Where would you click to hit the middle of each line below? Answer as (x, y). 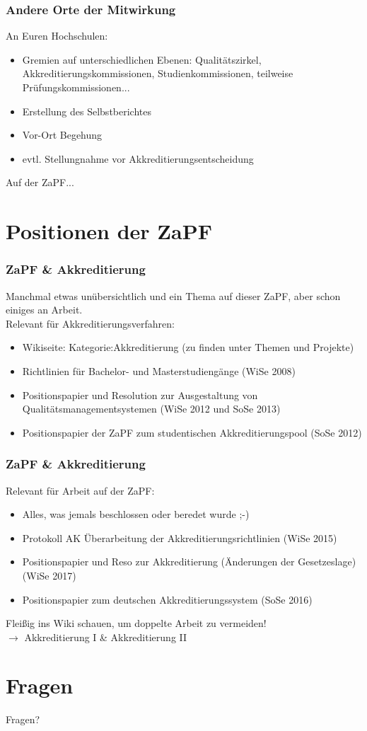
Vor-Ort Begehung (62, 135)
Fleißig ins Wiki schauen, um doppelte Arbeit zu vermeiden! (136, 623)
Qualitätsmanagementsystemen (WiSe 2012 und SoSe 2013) (151, 409)
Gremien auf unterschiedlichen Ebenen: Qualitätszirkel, (142, 59)
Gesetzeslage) (327, 562)
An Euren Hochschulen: (57, 36)
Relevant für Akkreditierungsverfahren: (90, 323)
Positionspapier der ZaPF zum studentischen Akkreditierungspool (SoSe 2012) (192, 432)
